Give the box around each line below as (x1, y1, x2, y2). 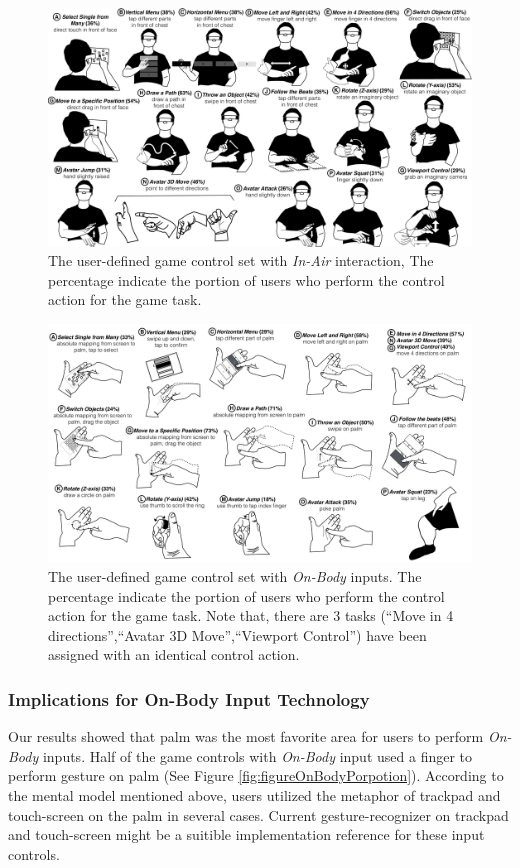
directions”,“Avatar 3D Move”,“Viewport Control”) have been (48, 624, 427, 645)
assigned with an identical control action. (48, 644, 300, 665)
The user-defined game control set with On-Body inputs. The (48, 565, 422, 586)
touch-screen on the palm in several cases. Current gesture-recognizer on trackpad (8, 804, 509, 825)
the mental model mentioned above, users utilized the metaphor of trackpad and (8, 784, 501, 805)
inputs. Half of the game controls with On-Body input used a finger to (42, 745, 473, 766)
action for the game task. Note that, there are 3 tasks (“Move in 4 (48, 605, 454, 626)
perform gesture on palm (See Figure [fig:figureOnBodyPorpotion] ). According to (8, 765, 504, 786)
